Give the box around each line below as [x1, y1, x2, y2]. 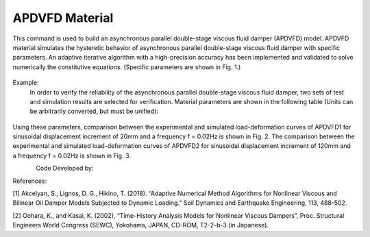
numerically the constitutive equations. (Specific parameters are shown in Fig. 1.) [12, 62, 241, 71]
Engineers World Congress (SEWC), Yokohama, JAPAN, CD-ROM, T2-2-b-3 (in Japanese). [12, 221, 269, 229]
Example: [12, 79, 39, 87]
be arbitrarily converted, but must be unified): [29, 107, 159, 116]
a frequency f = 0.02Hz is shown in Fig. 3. [12, 151, 132, 160]
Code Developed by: [36, 164, 94, 173]
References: [12, 177, 47, 185]
